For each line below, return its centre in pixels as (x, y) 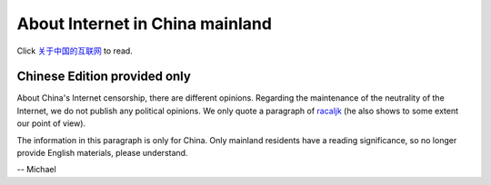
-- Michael (36, 170)
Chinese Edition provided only (104, 77)
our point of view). (51, 123)
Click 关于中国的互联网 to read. (75, 51)
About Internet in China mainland (145, 24)
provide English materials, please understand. (102, 153)
